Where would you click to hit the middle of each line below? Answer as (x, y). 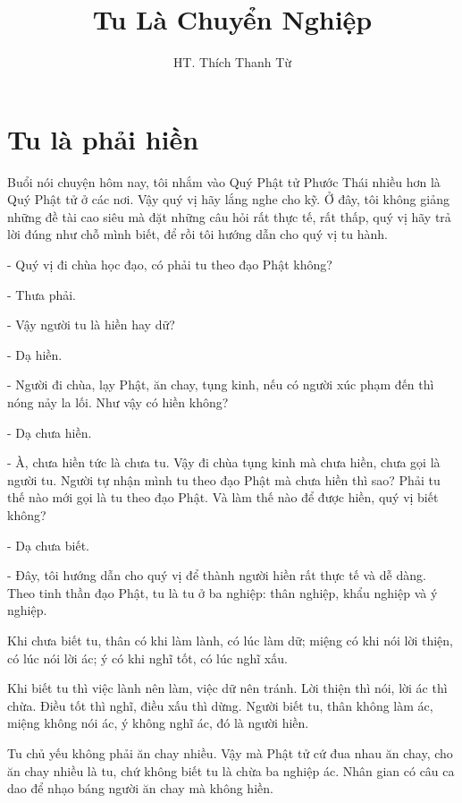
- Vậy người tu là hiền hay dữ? (91, 325)
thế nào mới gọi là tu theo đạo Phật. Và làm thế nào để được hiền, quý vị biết (223, 497)
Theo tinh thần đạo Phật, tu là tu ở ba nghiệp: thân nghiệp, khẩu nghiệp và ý (223, 592)
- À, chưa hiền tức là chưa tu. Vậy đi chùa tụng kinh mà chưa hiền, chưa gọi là (224, 462)
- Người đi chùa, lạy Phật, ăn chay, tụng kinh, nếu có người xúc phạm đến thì (221, 384)
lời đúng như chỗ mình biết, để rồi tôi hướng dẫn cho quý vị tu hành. (197, 234)
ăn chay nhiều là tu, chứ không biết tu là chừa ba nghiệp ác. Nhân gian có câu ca (231, 770)
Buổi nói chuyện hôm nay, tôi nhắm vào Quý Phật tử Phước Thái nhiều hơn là (224, 181)
